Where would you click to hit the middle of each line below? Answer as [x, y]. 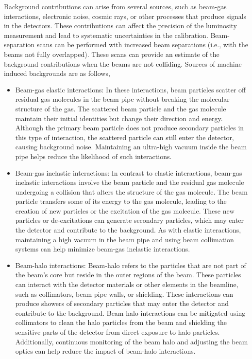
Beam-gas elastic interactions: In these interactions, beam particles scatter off [131, 89]
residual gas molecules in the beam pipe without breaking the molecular [122, 99]
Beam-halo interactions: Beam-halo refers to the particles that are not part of [131, 265]
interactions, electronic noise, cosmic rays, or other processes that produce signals [125, 16]
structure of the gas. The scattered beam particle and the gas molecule [121, 108]
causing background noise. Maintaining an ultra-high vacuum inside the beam [131, 147]
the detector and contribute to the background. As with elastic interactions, [128, 230]
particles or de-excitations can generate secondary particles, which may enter [130, 220]
